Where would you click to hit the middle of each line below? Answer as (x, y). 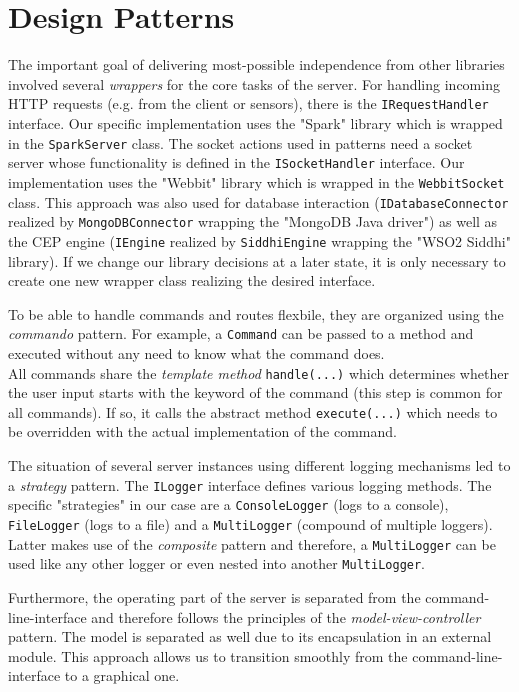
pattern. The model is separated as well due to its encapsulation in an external (250, 636)
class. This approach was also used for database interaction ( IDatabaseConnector (258, 201)
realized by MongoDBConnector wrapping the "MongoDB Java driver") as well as (253, 221)
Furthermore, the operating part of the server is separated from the (214, 596)
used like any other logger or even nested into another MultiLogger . (217, 563)
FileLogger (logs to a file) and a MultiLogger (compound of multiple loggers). (250, 523)
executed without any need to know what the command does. (196, 352)
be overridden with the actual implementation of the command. (202, 431)
